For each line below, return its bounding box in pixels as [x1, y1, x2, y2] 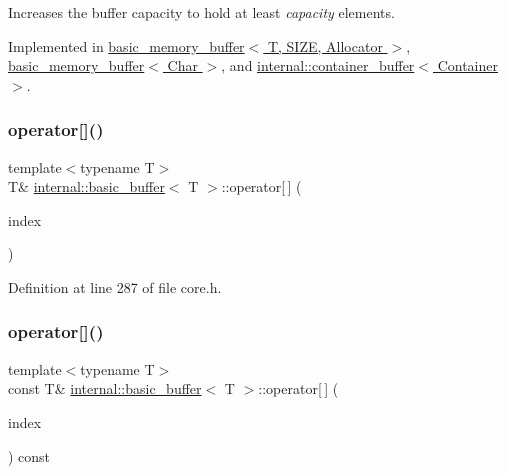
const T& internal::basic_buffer [8, 378, 202, 399]
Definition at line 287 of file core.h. [8, 276, 222, 297]
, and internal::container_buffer [221, 55, 415, 76]
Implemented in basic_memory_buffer [8, 35, 245, 56]
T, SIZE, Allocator [267, 35, 383, 56]
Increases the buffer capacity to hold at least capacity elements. [8, 2, 395, 22]
